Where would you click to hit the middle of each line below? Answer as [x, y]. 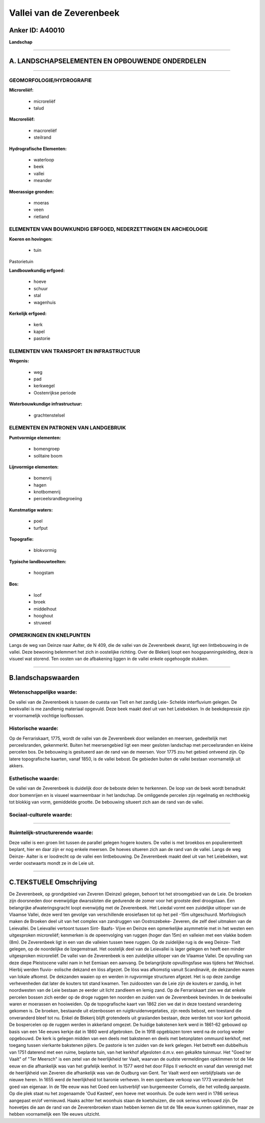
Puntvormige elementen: [35, 437]
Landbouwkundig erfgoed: [37, 270]
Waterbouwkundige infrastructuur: [46, 404]
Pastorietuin [21, 261]
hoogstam [44, 573]
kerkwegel [44, 386]
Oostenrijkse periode [55, 393]
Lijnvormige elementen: [34, 467]
